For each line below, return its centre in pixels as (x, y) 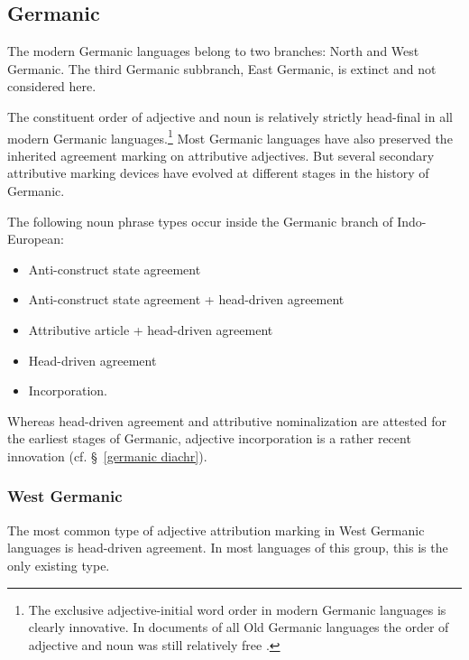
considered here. (52, 86)
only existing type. (59, 565)
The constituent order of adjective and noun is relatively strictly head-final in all (230, 116)
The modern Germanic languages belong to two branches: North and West (213, 51)
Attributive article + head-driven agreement (151, 329)
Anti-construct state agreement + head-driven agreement (186, 299)
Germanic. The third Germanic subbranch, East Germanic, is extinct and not (222, 68)
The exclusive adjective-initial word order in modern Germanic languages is (237, 609)
